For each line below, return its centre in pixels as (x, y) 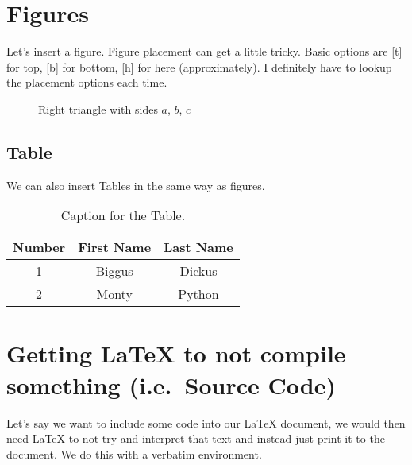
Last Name (198, 247)
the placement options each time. (87, 82)
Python (198, 294)
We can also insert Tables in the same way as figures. (136, 185)
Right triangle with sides (98, 108)
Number (39, 247)
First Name (115, 247)
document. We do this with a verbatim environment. (134, 453)
